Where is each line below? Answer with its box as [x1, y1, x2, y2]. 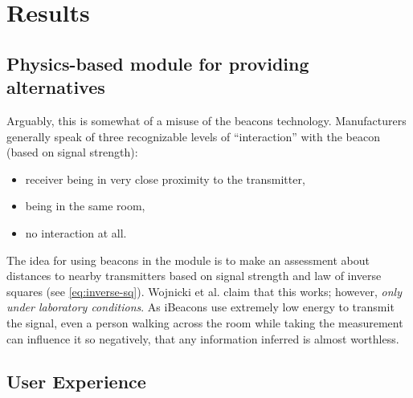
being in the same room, [25, 197, 145, 214]
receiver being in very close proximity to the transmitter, [25, 170, 305, 187]
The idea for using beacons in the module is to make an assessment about [6, 251, 370, 268]
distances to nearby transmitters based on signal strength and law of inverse [6, 267, 382, 284]
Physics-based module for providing [6, 51, 309, 75]
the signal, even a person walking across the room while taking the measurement [6, 314, 403, 331]
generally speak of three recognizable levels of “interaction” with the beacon [6, 128, 381, 144]
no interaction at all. [25, 224, 127, 241]
